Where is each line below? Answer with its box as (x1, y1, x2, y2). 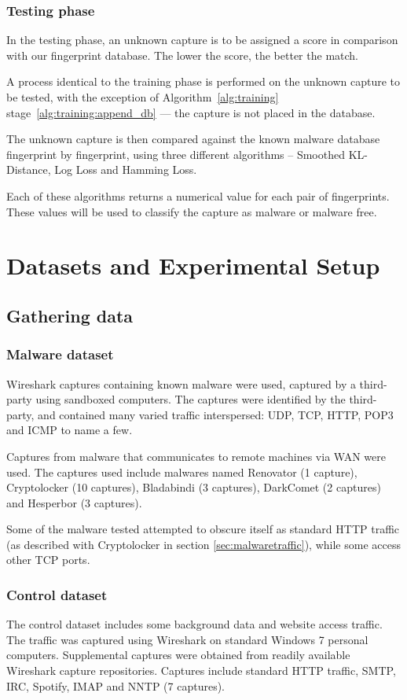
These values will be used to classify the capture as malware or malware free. (6, 203, 377, 219)
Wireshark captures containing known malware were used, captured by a (6, 375, 356, 392)
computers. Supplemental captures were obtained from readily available (6, 647, 350, 663)
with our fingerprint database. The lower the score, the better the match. (6, 46, 358, 63)
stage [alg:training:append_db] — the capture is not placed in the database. (6, 104, 376, 120)
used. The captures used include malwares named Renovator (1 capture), (6, 463, 357, 480)
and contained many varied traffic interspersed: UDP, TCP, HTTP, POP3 (38, 406, 394, 422)
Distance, (6, 161, 51, 178)
